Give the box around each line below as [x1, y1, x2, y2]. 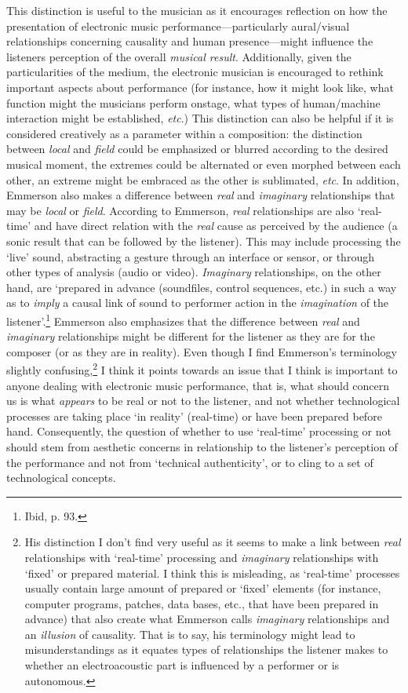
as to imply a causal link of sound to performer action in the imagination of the [6, 294, 389, 311]
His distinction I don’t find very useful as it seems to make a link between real [24, 534, 401, 550]
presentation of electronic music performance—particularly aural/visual [6, 17, 350, 34]
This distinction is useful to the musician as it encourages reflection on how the [6, 2, 388, 18]
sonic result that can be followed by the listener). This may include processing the [6, 232, 401, 249]
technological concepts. [6, 469, 116, 486]
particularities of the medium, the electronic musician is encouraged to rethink [6, 64, 384, 80]
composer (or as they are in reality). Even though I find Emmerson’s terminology [6, 343, 397, 359]
